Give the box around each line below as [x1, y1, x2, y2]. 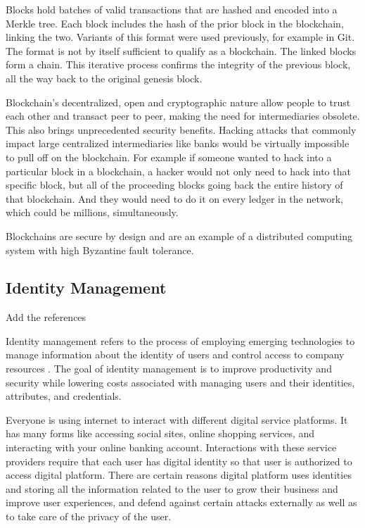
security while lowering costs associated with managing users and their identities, [6, 375, 355, 389]
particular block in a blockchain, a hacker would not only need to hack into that [6, 163, 351, 178]
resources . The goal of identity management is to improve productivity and [6, 361, 332, 376]
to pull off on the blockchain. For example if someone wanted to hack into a [6, 149, 332, 164]
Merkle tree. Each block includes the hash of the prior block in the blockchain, [6, 15, 344, 30]
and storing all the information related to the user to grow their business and [6, 481, 338, 496]
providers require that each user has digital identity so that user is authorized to [6, 453, 352, 468]
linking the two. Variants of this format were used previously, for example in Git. [6, 30, 355, 44]
